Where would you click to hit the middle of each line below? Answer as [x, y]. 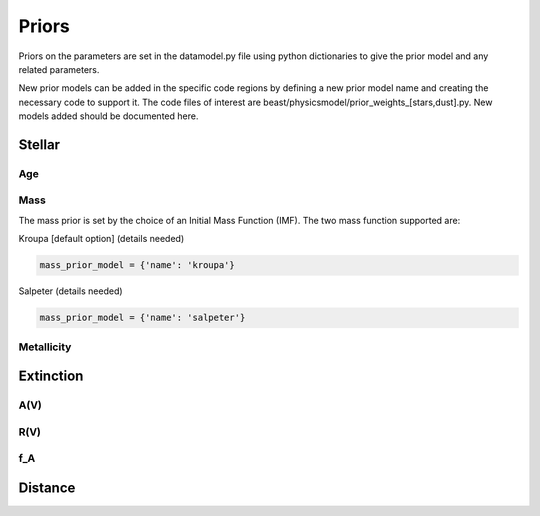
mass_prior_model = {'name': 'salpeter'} [142, 318]
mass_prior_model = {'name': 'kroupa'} [137, 265]
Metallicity [45, 347]
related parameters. [59, 69]
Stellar [39, 144]
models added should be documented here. [108, 116]
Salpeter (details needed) [71, 291]
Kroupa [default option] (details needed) [101, 239]
